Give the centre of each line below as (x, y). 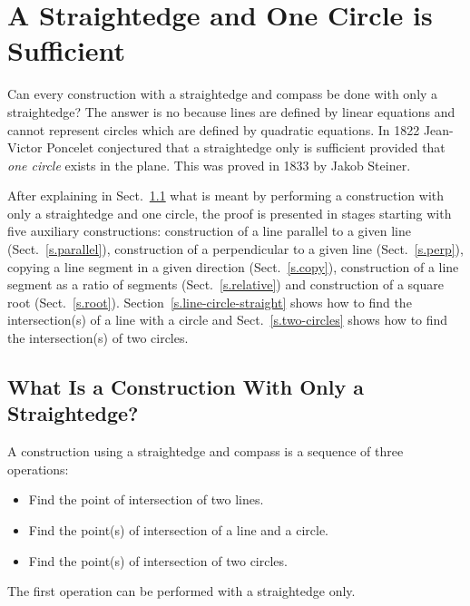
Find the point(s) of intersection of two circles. (158, 560)
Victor (25, 147)
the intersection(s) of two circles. (98, 338)
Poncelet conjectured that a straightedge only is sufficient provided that (246, 147)
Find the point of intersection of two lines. (146, 499)
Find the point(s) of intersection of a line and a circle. (179, 530)
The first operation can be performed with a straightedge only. (181, 591)
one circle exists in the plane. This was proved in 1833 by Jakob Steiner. (209, 165)
